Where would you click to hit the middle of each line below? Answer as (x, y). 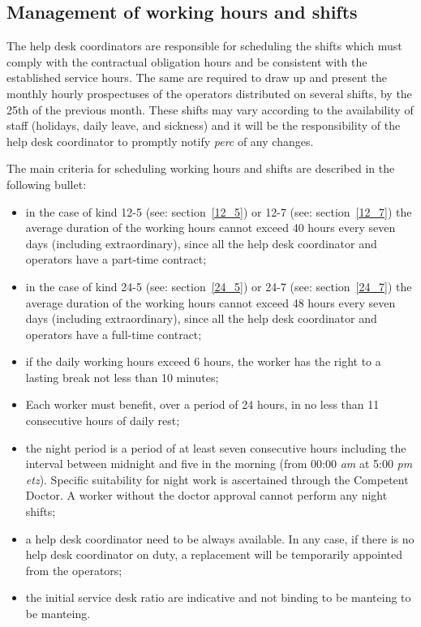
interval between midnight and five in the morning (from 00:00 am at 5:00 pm (219, 464)
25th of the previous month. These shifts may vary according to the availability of (210, 109)
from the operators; (74, 570)
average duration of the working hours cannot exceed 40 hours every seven (210, 228)
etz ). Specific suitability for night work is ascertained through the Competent (217, 479)
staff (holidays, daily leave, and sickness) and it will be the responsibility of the (204, 125)
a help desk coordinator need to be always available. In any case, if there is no (220, 538)
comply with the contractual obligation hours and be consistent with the (187, 61)
